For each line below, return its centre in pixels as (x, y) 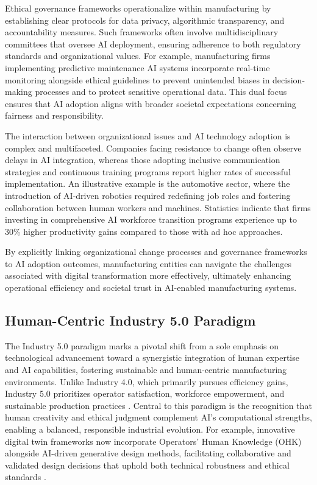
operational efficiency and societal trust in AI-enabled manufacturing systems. (151, 288)
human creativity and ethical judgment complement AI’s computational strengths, (158, 417)
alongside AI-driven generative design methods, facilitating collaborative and (148, 453)
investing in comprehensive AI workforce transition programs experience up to (151, 219)
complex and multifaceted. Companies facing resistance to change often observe (153, 148)
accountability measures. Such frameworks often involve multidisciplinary (142, 32)
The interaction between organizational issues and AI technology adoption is (148, 135)
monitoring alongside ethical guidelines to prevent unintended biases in (137, 79)
